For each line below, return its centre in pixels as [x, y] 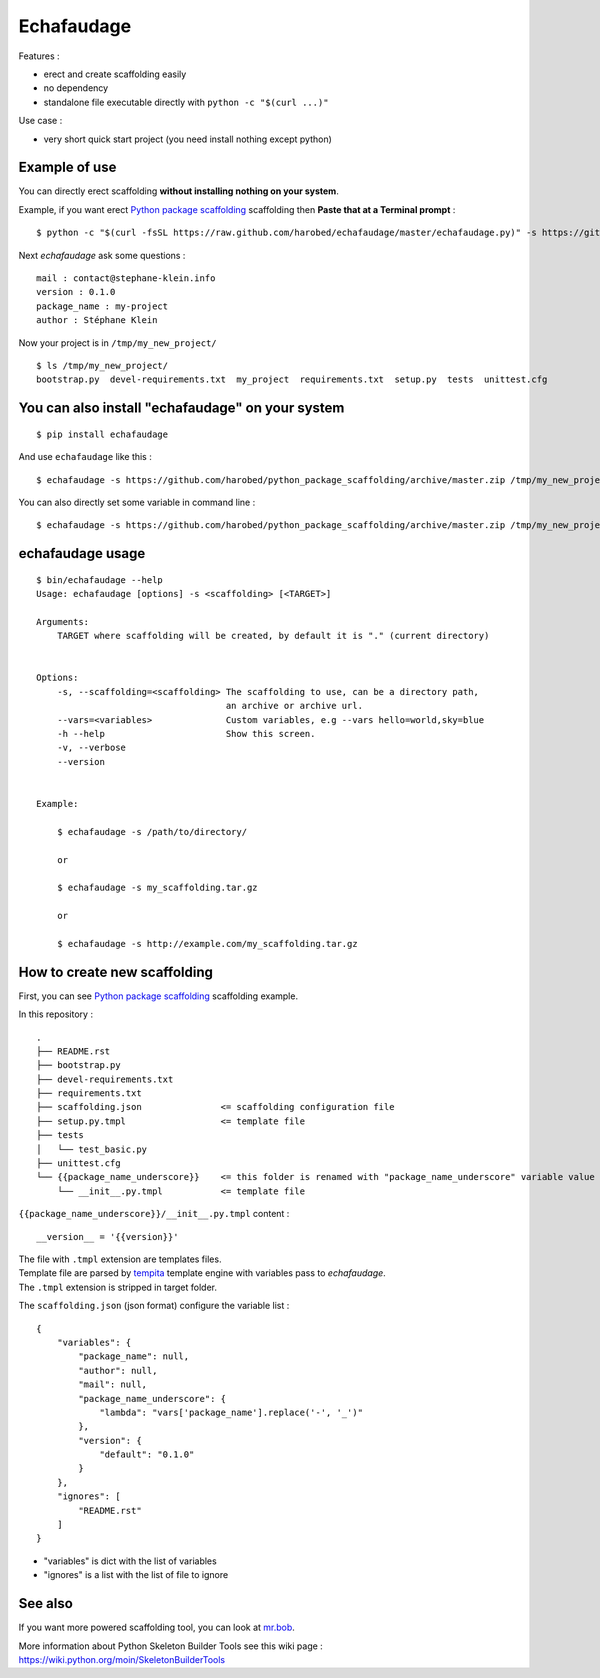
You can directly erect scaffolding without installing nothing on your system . [178, 191]
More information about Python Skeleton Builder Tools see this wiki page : [171, 1646]
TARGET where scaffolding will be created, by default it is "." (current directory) [273, 636]
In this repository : [56, 1014]
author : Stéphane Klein [97, 320]
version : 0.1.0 [76, 292]
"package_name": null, [134, 1356]
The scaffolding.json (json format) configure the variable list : [154, 1306]
